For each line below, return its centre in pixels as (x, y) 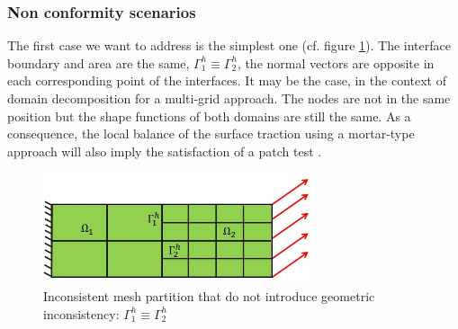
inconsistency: (81, 313)
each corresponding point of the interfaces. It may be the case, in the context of (227, 80)
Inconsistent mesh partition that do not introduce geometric (209, 295)
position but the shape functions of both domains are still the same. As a (209, 116)
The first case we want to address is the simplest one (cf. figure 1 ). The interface (229, 45)
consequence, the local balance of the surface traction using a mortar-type (211, 133)
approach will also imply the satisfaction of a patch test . (165, 151)
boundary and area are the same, (99, 62)
